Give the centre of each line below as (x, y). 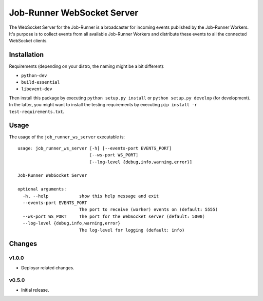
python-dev (34, 75)
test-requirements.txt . (37, 112)
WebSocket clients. (28, 41)
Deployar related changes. (48, 267)
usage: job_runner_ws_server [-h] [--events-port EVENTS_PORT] (95, 148)
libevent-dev (37, 89)
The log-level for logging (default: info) (132, 230)
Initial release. (35, 290)
